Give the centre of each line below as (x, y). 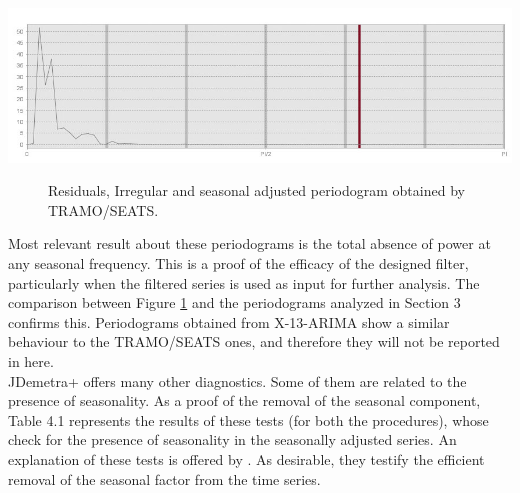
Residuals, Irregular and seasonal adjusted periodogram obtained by (256, 190)
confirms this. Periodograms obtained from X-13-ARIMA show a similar (229, 321)
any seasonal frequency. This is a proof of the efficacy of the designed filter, (238, 263)
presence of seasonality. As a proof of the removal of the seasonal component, (244, 400)
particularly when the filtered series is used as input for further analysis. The (244, 282)
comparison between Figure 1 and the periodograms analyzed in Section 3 (234, 302)
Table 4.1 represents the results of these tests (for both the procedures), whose (248, 419)
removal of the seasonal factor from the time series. (164, 478)
